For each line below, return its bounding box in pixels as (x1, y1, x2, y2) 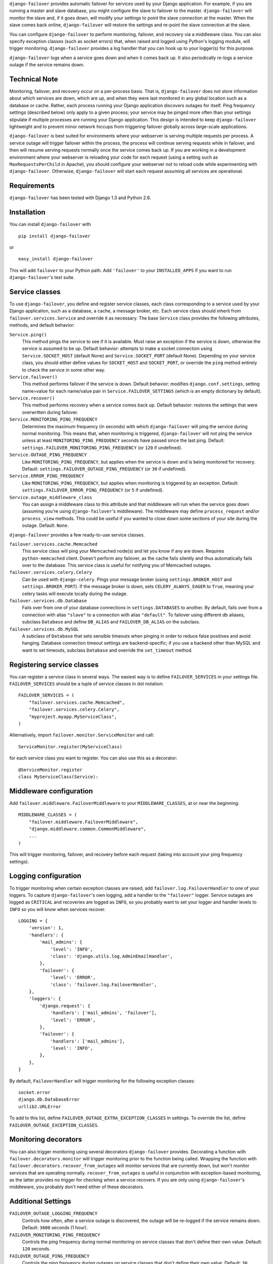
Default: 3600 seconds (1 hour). (22, 1225, 88, 1231)
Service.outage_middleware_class (9, 494, 93, 500)
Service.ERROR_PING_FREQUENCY (9, 473, 84, 479)
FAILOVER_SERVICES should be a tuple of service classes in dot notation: (9, 681, 164, 687)
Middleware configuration (9, 787, 93, 795)
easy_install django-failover (18, 256, 94, 262)
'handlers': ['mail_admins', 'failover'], (50, 1010, 157, 1016)
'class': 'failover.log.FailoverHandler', (50, 981, 157, 987)
